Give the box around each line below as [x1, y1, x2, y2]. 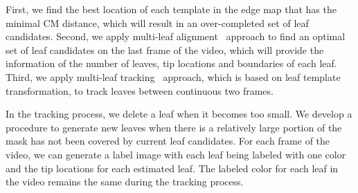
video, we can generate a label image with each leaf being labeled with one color [6, 147, 346, 161]
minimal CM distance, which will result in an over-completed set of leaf [6, 15, 309, 30]
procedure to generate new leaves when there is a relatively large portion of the [6, 120, 342, 134]
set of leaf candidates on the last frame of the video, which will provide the [6, 42, 324, 57]
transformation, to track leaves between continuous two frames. [6, 83, 274, 98]
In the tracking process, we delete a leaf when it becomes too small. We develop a [6, 107, 352, 121]
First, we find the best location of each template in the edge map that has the [6, 2, 337, 16]
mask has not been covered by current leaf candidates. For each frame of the [6, 134, 330, 148]
